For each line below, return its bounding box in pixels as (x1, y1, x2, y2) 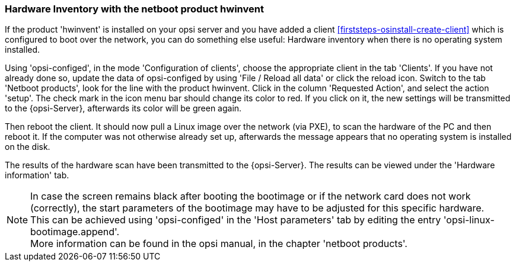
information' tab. (5, 170, 69, 181)
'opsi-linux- (443, 214, 495, 226)
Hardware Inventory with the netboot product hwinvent (5, 3, 264, 15)
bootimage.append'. (30, 226, 120, 238)
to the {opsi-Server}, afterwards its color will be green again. (5, 103, 242, 114)
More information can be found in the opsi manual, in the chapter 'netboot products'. (30, 238, 407, 250)
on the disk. (5, 142, 50, 152)
